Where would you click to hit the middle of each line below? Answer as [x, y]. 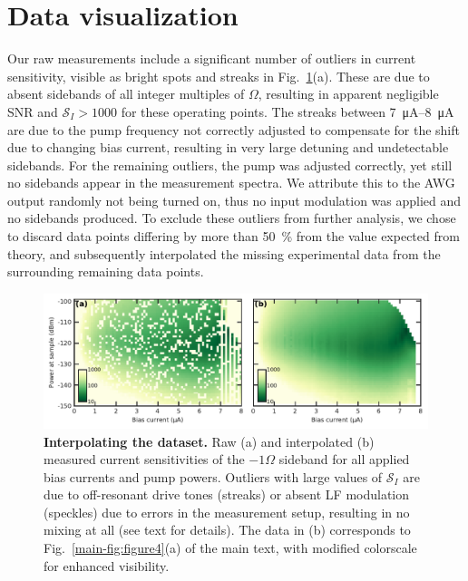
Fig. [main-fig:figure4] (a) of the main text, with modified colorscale [230, 548]
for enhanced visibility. [107, 565]
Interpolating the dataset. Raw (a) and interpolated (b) [209, 441]
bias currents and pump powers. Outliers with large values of [213, 476]
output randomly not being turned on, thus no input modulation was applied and [234, 200]
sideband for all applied [344, 459]
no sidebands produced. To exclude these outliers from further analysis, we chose [232, 218]
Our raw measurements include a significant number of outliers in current [212, 58]
